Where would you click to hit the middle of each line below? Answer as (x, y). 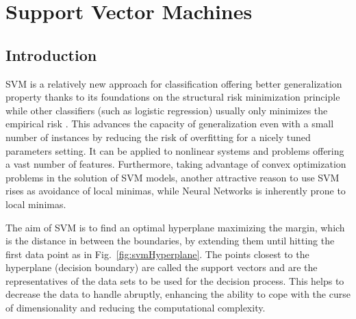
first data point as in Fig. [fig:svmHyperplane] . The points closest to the (157, 254)
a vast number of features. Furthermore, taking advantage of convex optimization (176, 164)
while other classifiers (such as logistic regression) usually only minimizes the (167, 110)
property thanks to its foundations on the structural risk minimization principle (173, 97)
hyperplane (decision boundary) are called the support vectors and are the (162, 267)
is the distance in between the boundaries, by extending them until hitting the (170, 241)
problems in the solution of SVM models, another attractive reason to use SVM (173, 177)
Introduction (51, 54)
